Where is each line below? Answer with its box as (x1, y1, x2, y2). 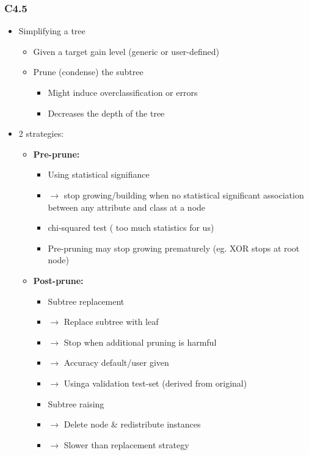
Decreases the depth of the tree (48, 106, 165, 119)
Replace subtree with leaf (64, 315, 159, 328)
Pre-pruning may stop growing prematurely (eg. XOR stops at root (48, 241, 300, 254)
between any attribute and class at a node (48, 200, 206, 213)
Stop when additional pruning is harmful (64, 335, 217, 348)
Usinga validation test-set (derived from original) (64, 376, 247, 389)
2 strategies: (18, 127, 64, 140)
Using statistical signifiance (48, 168, 150, 181)
